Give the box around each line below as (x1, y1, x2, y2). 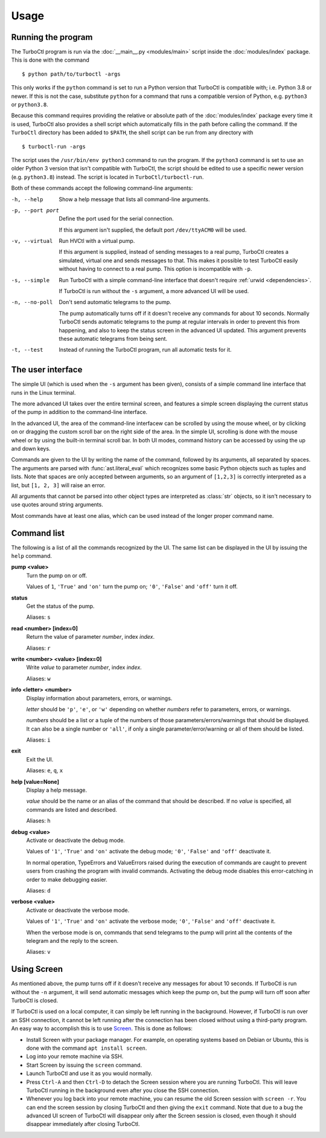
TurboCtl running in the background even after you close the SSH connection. (26, 1087, 220, 1094)
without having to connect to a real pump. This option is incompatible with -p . (59, 265, 252, 273)
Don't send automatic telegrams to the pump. (59, 299, 171, 306)
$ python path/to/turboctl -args (22, 70, 121, 77)
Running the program (11, 32, 93, 42)
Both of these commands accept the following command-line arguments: (11, 184, 193, 192)
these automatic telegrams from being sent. (59, 335, 168, 342)
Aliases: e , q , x (26, 767, 63, 774)
